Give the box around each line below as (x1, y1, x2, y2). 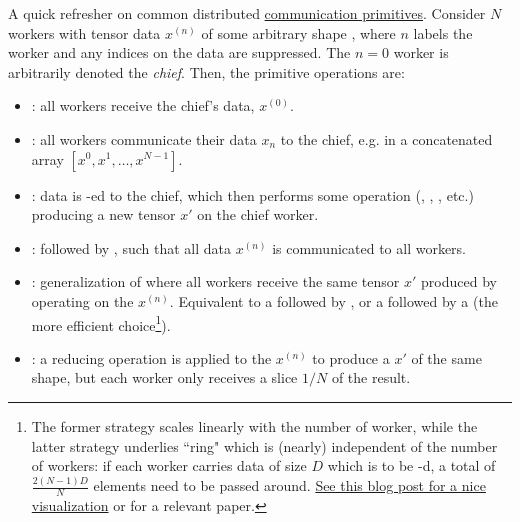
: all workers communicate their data (31, 128, 257, 149)
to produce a (312, 347, 390, 368)
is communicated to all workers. (272, 237, 467, 258)
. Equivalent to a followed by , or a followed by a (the (169, 290, 498, 311)
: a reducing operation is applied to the (31, 347, 272, 368)
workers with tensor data (8, 22, 161, 43)
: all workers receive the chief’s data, (31, 95, 255, 116)
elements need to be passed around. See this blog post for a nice (93, 475, 486, 496)
